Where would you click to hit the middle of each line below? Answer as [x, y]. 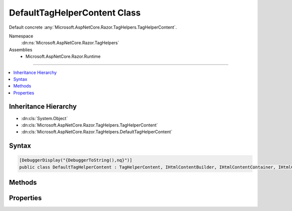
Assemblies [21, 50]
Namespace [21, 36]
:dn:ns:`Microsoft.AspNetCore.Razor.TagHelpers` [70, 43]
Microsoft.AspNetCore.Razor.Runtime [63, 56]
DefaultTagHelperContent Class [75, 13]
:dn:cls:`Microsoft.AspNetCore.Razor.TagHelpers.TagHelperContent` [90, 125]
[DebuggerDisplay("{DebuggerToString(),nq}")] [76, 160]
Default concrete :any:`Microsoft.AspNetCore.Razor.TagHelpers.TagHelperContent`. [93, 27]
